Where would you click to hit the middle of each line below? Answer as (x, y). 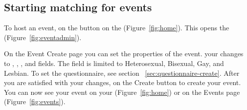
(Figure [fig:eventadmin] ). (43, 37)
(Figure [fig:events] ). (35, 101)
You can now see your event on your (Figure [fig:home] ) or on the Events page (122, 92)
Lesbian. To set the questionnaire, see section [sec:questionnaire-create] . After (122, 73)
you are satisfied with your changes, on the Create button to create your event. (123, 82)
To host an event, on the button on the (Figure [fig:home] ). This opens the (117, 28)
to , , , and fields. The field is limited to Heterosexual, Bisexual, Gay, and (114, 63)
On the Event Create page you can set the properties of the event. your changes (124, 54)
